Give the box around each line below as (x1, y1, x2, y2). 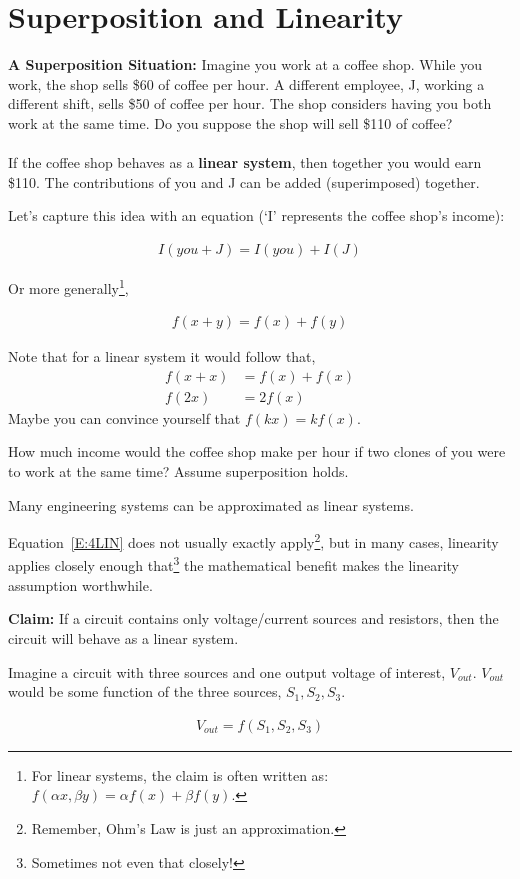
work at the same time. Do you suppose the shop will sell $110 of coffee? (8, 112, 453, 133)
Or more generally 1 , (8, 274, 129, 298)
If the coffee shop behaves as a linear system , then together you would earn (8, 152, 482, 173)
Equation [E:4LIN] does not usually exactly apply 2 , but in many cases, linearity (8, 529, 499, 552)
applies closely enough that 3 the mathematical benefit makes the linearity (8, 552, 459, 576)
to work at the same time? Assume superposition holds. (8, 461, 349, 482)
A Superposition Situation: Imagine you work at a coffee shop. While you (8, 54, 482, 75)
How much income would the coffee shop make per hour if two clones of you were (8, 441, 506, 462)
